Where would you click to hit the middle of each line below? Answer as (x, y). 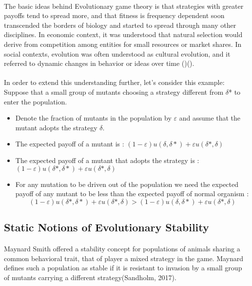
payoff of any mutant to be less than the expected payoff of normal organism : (132, 194)
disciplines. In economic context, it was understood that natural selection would (123, 34)
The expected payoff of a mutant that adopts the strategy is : (107, 160)
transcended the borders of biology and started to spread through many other (120, 25)
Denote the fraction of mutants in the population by (93, 118)
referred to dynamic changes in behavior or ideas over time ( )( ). (99, 63)
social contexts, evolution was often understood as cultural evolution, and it (117, 53)
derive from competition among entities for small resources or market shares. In (123, 44)
